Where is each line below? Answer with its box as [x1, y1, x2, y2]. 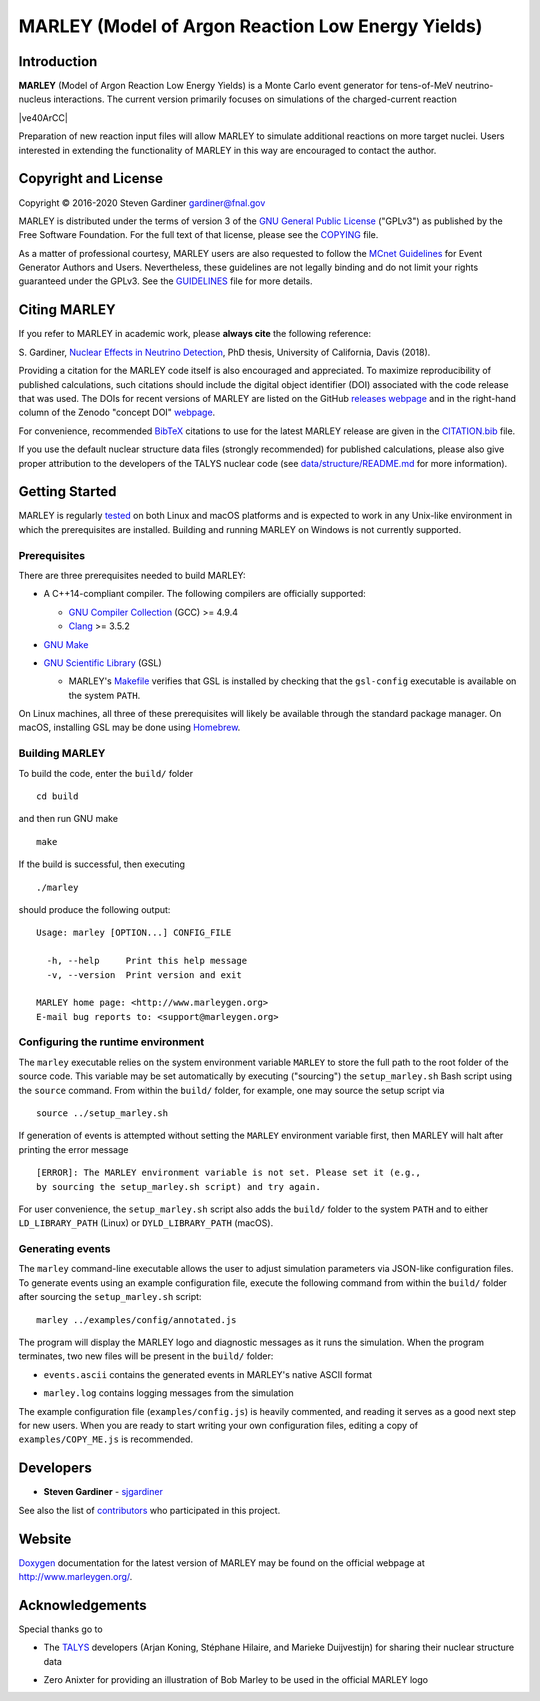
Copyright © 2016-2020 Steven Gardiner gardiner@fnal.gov [18, 196, 266, 209]
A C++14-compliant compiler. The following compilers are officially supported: [43, 588, 367, 600]
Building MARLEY [18, 746, 106, 760]
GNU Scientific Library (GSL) [43, 656, 162, 669]
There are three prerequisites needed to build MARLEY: [18, 569, 246, 581]
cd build [36, 791, 79, 802]
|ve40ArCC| [18, 111, 69, 124]
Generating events [18, 1242, 111, 1256]
